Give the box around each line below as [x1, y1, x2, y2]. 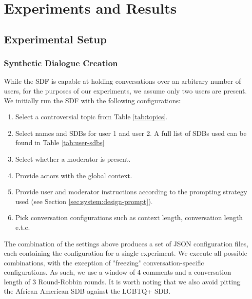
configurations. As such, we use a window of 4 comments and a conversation [4, 267, 231, 277]
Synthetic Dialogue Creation [4, 57, 118, 69]
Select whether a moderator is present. [15, 153, 131, 164]
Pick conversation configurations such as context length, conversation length [15, 212, 243, 223]
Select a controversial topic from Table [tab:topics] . [15, 112, 168, 122]
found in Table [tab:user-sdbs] [15, 137, 105, 148]
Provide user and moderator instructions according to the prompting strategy [15, 187, 248, 197]
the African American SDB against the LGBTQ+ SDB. [4, 286, 171, 296]
